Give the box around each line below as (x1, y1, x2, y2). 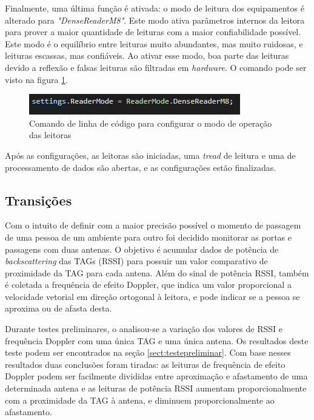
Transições (5, 190, 72, 209)
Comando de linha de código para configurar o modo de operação (29, 116, 272, 129)
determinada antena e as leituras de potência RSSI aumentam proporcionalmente (5, 382, 307, 395)
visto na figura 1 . (5, 73, 68, 85)
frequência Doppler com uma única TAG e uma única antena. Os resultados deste (5, 334, 309, 347)
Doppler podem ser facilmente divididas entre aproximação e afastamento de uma (5, 370, 308, 382)
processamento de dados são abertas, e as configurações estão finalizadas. (5, 161, 276, 173)
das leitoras (29, 128, 72, 141)
